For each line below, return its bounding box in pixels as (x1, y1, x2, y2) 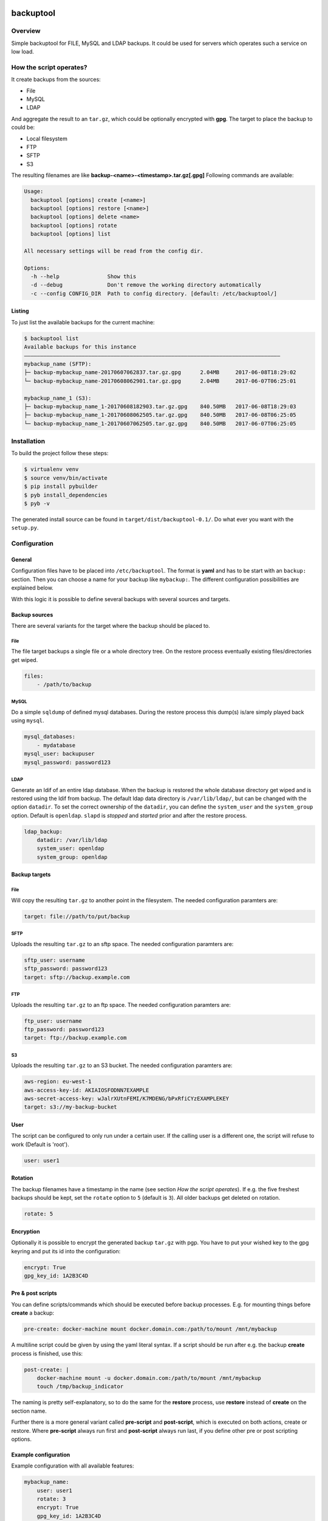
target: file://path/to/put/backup (24, 913, 130, 920)
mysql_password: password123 (24, 759, 111, 766)
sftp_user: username (24, 956, 85, 964)
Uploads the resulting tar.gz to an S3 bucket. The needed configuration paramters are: (11, 1062, 233, 1069)
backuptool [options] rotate (30, 222, 118, 229)
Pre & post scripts (11, 1290, 57, 1297)
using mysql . (11, 717, 45, 724)
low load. (11, 48, 35, 55)
